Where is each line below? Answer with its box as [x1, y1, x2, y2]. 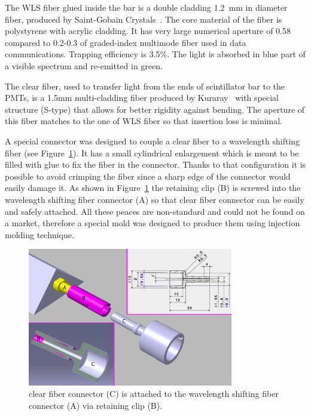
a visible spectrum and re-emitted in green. [5, 59, 163, 72]
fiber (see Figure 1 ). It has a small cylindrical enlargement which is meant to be [5, 146, 299, 159]
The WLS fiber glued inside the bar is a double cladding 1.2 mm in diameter [5, 1, 288, 13]
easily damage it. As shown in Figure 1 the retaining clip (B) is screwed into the [5, 181, 301, 194]
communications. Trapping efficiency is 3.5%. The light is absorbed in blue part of [5, 48, 306, 60]
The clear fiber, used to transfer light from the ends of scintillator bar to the [5, 79, 285, 92]
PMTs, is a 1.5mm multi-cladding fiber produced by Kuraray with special [5, 91, 279, 104]
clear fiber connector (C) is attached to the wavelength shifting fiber [29, 387, 279, 400]
